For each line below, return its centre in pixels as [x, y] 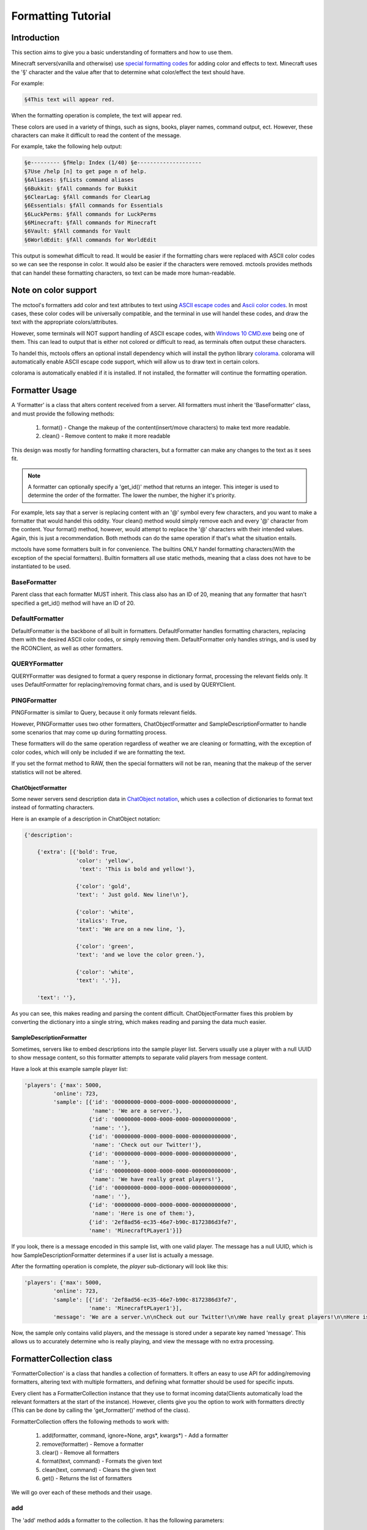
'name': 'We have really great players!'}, [158, 1179]
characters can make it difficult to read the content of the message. [96, 135]
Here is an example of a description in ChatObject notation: [86, 819]
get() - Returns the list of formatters [87, 1479]
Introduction [35, 38]
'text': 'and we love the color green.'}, [140, 955]
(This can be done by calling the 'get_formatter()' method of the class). [101, 1410]
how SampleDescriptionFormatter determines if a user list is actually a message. [113, 1255]
